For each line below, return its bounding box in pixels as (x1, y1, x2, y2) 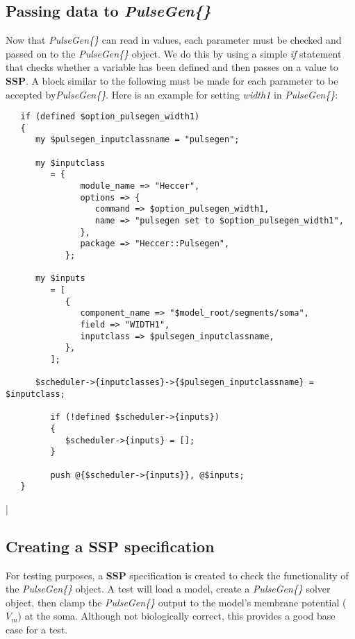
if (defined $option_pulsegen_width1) (20, 112, 200, 122)
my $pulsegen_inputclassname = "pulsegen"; (35, 135, 240, 145)
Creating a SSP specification (6, 535, 215, 556)
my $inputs (35, 273, 85, 284)
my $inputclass (35, 157, 106, 168)
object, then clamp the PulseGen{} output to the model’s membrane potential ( (6, 595, 347, 609)
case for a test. (6, 622, 68, 636)
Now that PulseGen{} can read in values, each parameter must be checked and (6, 33, 342, 47)
